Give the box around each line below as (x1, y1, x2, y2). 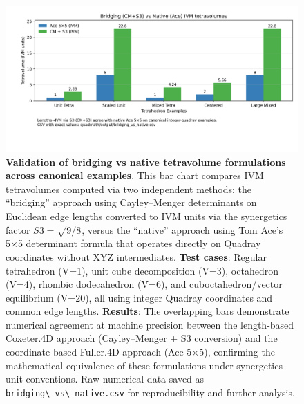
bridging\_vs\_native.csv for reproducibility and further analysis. (6, 385, 295, 399)
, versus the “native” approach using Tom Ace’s (82, 222, 283, 237)
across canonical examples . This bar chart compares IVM (6, 168, 264, 183)
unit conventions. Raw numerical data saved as (6, 371, 205, 386)
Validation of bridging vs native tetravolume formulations (6, 154, 286, 169)
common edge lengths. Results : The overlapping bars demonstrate (6, 304, 289, 318)
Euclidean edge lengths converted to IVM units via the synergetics (6, 208, 287, 223)
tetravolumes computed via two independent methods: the (6, 181, 252, 196)
